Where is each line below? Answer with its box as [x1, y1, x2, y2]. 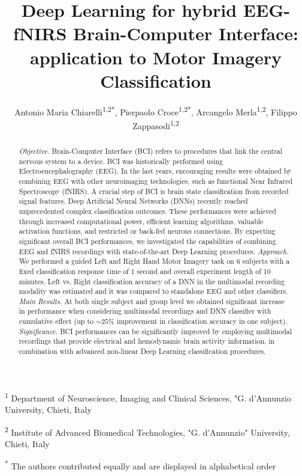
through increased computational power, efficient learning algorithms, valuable [19, 216, 264, 226]
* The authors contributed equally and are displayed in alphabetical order [5, 458, 276, 472]
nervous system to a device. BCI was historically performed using [19, 156, 223, 166]
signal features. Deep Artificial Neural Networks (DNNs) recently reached [19, 196, 248, 206]
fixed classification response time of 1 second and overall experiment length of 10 [19, 266, 271, 276]
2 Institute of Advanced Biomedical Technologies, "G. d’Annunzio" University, [5, 424, 290, 438]
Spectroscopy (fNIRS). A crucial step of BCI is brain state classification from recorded [19, 186, 289, 196]
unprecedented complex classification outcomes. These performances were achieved [19, 206, 276, 216]
